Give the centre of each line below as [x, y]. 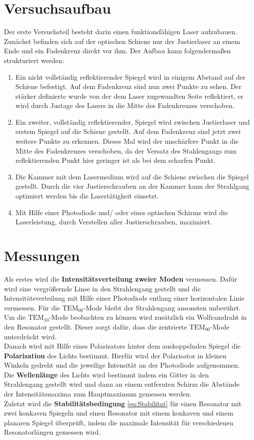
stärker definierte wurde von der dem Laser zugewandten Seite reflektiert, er [129, 96]
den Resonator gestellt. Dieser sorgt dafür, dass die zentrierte [95, 326]
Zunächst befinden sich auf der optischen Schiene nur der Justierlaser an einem [122, 41]
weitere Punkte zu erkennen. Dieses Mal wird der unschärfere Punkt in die [127, 141]
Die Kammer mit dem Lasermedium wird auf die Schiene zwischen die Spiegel [132, 176]
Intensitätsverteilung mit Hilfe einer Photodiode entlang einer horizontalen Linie [124, 298]
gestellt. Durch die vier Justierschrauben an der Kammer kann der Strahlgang [132, 186]
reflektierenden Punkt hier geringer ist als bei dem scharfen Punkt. [116, 160]
